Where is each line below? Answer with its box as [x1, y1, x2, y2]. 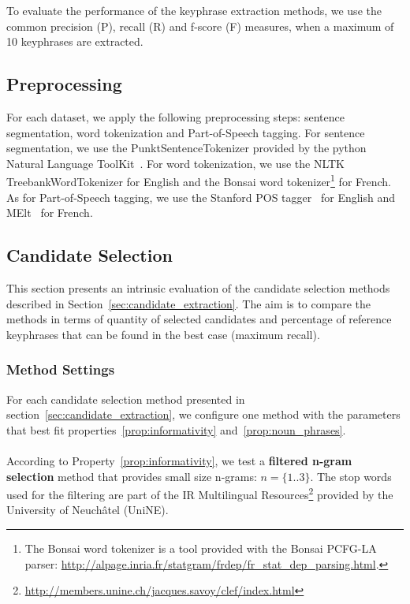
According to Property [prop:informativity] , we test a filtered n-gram [6, 452, 352, 468]
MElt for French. [6, 204, 93, 221]
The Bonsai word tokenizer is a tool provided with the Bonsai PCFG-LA [24, 540, 377, 556]
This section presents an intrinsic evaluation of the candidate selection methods [6, 280, 390, 296]
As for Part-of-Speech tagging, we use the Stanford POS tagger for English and [6, 188, 396, 205]
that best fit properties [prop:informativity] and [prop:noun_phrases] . [6, 421, 346, 438]
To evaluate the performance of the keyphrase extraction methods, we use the [6, 2, 382, 18]
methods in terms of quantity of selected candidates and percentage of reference [6, 311, 392, 327]
